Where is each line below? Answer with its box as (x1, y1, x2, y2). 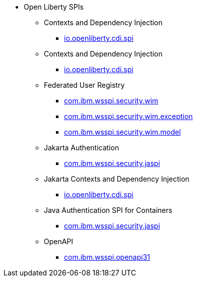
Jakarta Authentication (44, 143, 119, 152)
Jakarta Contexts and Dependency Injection (44, 175, 189, 183)
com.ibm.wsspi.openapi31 (64, 253, 150, 261)
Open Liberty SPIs (24, 3, 84, 11)
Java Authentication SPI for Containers (44, 206, 172, 214)
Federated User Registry (44, 81, 125, 89)
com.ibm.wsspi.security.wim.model (64, 128, 181, 136)
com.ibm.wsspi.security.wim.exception (64, 112, 193, 121)
